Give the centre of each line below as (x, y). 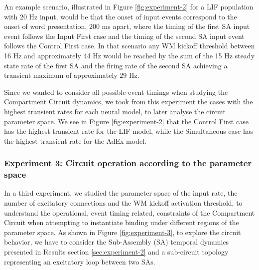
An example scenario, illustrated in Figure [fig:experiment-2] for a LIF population (129, 6)
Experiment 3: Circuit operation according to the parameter (128, 163)
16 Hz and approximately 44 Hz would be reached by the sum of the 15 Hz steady (129, 55)
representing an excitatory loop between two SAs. (80, 261)
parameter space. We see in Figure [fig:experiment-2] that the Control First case (126, 121)
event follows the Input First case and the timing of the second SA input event (124, 36)
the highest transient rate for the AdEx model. (75, 140)
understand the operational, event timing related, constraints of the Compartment (129, 212)
